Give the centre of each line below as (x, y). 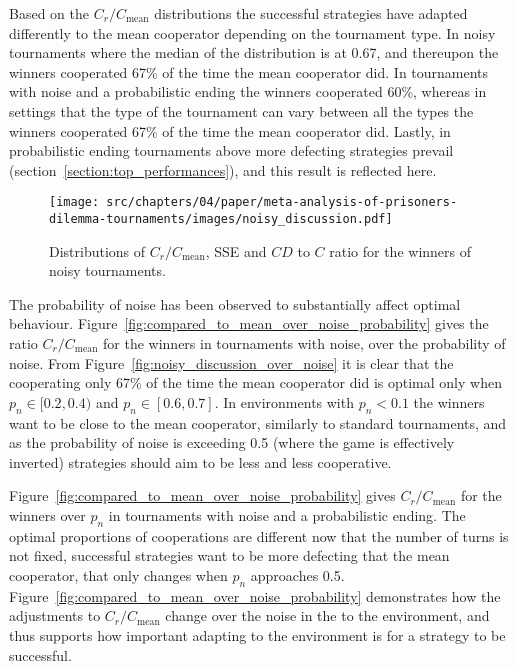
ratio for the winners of (400, 250)
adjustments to (55, 615)
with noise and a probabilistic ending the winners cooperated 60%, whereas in (248, 91)
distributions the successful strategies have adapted (311, 13)
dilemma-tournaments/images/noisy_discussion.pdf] (221, 219)
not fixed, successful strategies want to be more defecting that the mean (229, 555)
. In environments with (284, 401)
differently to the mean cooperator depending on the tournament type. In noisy (252, 32)
